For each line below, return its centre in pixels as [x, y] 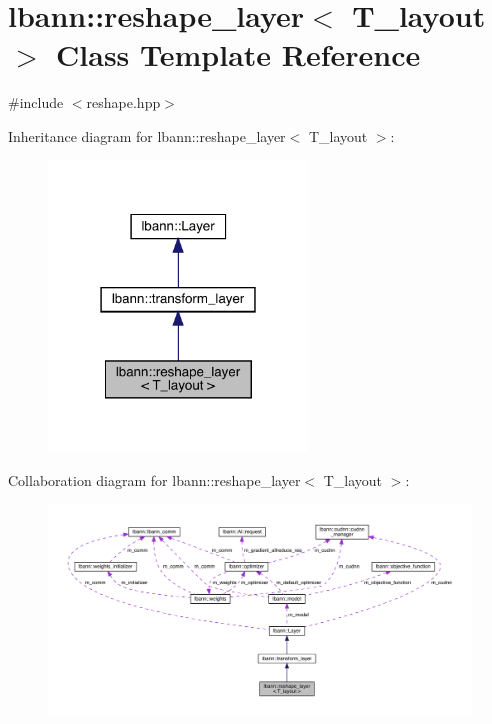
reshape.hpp [123, 102]
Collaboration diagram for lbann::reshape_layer [154, 480]
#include [36, 102]
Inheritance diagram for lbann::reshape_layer [147, 135]
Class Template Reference [238, 54]
